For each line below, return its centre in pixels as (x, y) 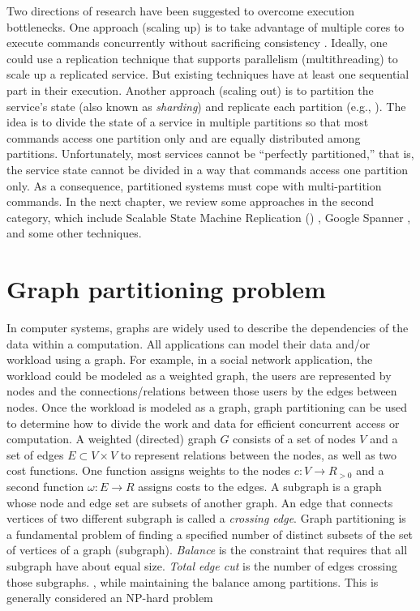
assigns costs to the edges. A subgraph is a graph (260, 486)
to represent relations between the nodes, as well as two (259, 454)
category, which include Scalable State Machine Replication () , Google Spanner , (209, 217)
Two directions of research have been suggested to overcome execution (180, 11)
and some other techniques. (74, 233)
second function (45, 486)
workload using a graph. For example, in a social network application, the (190, 359)
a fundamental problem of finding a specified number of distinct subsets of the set (210, 534)
